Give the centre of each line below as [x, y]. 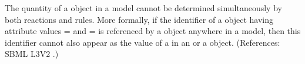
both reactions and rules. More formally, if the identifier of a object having [139, 19]
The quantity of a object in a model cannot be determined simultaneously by [143, 8]
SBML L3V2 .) [32, 54]
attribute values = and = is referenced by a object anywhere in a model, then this [153, 31]
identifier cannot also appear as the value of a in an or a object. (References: [143, 42]
